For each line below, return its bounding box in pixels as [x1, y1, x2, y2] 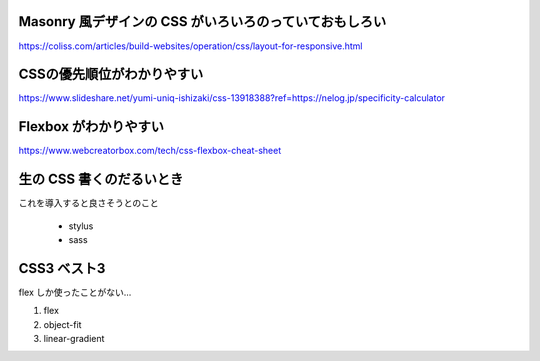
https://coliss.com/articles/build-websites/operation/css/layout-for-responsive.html [18, 40, 363, 52]
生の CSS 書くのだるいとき [18, 171, 184, 188]
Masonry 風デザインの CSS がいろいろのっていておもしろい [18, 13, 387, 30]
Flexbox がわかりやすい [18, 118, 165, 135]
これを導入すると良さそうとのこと [18, 197, 159, 209]
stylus [68, 220, 94, 232]
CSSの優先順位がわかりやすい [18, 66, 204, 83]
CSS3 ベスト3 [18, 260, 106, 277]
